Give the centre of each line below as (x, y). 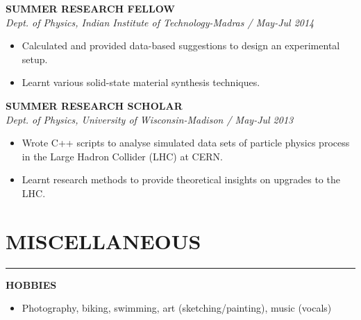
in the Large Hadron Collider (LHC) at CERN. (122, 156)
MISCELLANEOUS (103, 241)
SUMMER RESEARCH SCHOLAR (94, 105)
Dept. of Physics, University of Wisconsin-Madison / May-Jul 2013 (150, 119)
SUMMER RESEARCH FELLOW (90, 8)
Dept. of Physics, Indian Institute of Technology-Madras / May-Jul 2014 (160, 22)
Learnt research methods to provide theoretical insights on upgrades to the (181, 179)
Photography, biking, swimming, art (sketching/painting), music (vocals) (177, 308)
